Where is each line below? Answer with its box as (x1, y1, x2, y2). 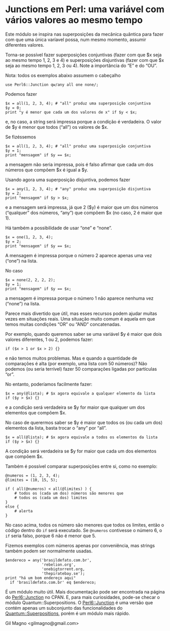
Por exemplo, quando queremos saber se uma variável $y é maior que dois (5, 331, 162, 337)
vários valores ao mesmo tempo (5, 14, 143, 26)
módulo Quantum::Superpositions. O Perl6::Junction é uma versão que (5, 600, 153, 606)
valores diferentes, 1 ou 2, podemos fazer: (5, 336, 93, 342)
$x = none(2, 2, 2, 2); (5, 277, 56, 283)
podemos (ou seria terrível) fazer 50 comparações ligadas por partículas (5, 366, 157, 372)
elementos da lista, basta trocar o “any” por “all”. (5, 425, 107, 431)
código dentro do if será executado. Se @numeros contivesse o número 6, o (5, 527, 162, 533)
